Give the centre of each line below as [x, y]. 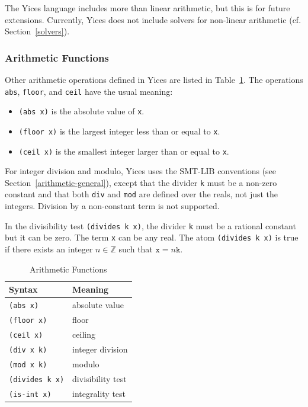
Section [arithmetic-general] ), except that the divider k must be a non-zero [141, 182]
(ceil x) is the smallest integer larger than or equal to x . [124, 151]
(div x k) [28, 350]
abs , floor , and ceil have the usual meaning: [89, 91]
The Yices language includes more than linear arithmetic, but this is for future [147, 8]
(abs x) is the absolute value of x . [81, 111]
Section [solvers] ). [37, 31]
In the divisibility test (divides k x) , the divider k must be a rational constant [150, 225]
